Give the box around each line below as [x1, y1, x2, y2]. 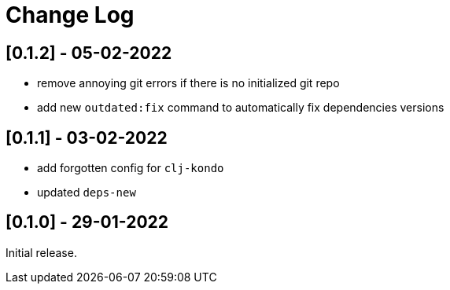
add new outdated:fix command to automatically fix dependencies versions [37, 101, 444, 115]
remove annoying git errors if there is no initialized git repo [37, 76, 340, 90]
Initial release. [6, 245, 77, 259]
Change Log [6, 2, 135, 28]
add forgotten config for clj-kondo [37, 161, 224, 175]
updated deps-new [37, 185, 136, 200]
